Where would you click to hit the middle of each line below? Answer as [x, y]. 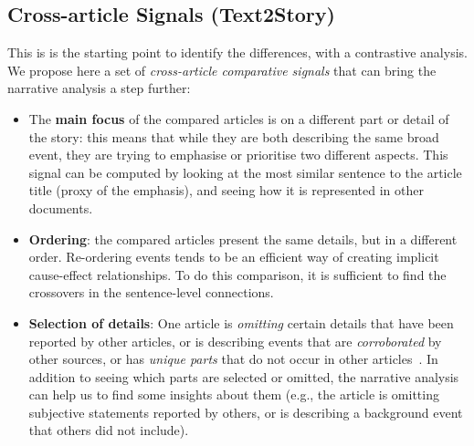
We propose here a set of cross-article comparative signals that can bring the [222, 70]
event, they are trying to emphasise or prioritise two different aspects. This [238, 155]
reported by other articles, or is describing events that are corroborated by [235, 341]
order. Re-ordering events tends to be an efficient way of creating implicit [234, 257]
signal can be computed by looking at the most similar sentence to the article [245, 172]
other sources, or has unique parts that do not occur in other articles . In [233, 359]
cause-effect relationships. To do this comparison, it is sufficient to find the [237, 274]
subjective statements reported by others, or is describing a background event [246, 412]
